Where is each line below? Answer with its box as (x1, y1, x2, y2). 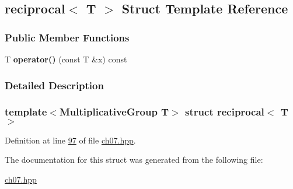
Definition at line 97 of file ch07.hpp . (5, 134, 136, 146)
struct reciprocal (185, 104, 264, 119)
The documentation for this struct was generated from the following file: (5, 153, 263, 166)
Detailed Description (5, 78, 104, 92)
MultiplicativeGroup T (59, 104, 169, 119)
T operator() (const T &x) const (5, 53, 127, 65)
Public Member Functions (5, 30, 130, 44)
